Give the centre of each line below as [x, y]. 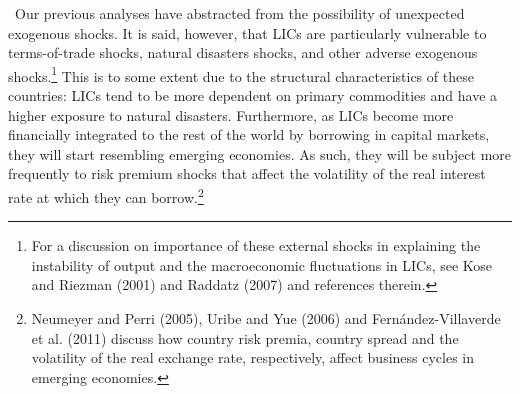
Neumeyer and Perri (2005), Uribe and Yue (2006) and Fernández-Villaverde [266, 318]
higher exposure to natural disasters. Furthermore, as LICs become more [231, 114]
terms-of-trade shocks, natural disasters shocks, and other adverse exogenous [243, 52]
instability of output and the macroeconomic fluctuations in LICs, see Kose [262, 264]
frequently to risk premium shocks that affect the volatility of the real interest [247, 173]
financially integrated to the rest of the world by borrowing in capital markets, [249, 134]
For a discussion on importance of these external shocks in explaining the [256, 245]
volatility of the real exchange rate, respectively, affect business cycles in [253, 357]
